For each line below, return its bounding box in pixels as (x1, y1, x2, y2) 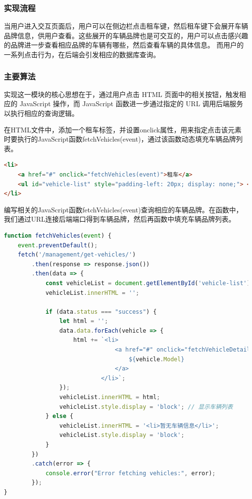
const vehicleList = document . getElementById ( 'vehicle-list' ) (45, 279, 251, 287)
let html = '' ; (59, 318, 108, 325)
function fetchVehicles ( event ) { (4, 232, 111, 239)
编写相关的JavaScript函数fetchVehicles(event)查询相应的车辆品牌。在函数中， (4, 204, 243, 214)
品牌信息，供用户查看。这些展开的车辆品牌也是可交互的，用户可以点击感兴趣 (4, 30, 248, 40)
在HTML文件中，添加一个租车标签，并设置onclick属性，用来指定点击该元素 (4, 124, 242, 134)
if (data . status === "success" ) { (45, 308, 157, 315)
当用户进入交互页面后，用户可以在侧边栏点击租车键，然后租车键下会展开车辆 (4, 21, 248, 31)
